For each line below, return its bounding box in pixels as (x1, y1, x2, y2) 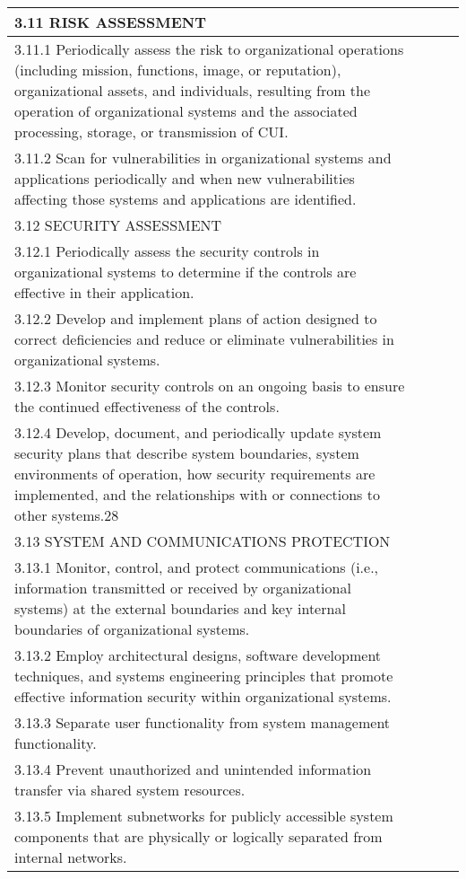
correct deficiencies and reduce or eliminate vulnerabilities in (14, 329, 394, 349)
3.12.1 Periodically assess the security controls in (14, 241, 320, 261)
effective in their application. (14, 282, 194, 303)
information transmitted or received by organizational (14, 577, 351, 598)
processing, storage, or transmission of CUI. (14, 121, 289, 142)
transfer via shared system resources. (14, 779, 246, 800)
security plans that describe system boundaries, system (14, 443, 359, 463)
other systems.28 (14, 505, 119, 525)
